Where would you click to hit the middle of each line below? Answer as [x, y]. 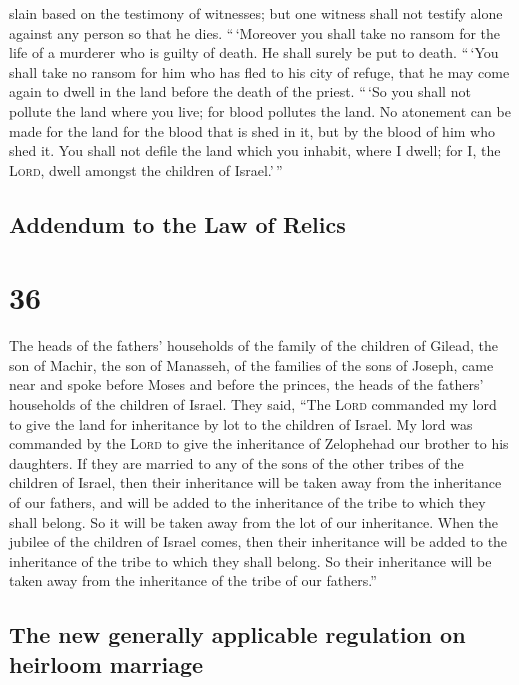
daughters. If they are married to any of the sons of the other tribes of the [236, 462]
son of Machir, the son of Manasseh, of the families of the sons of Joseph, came [251, 364]
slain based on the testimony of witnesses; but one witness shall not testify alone [256, 13]
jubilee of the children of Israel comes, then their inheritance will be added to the [258, 541]
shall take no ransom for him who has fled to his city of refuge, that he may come [259, 71]
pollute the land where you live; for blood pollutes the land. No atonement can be [260, 110]
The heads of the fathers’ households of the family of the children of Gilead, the [253, 345]
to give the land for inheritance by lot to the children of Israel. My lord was [241, 423]
